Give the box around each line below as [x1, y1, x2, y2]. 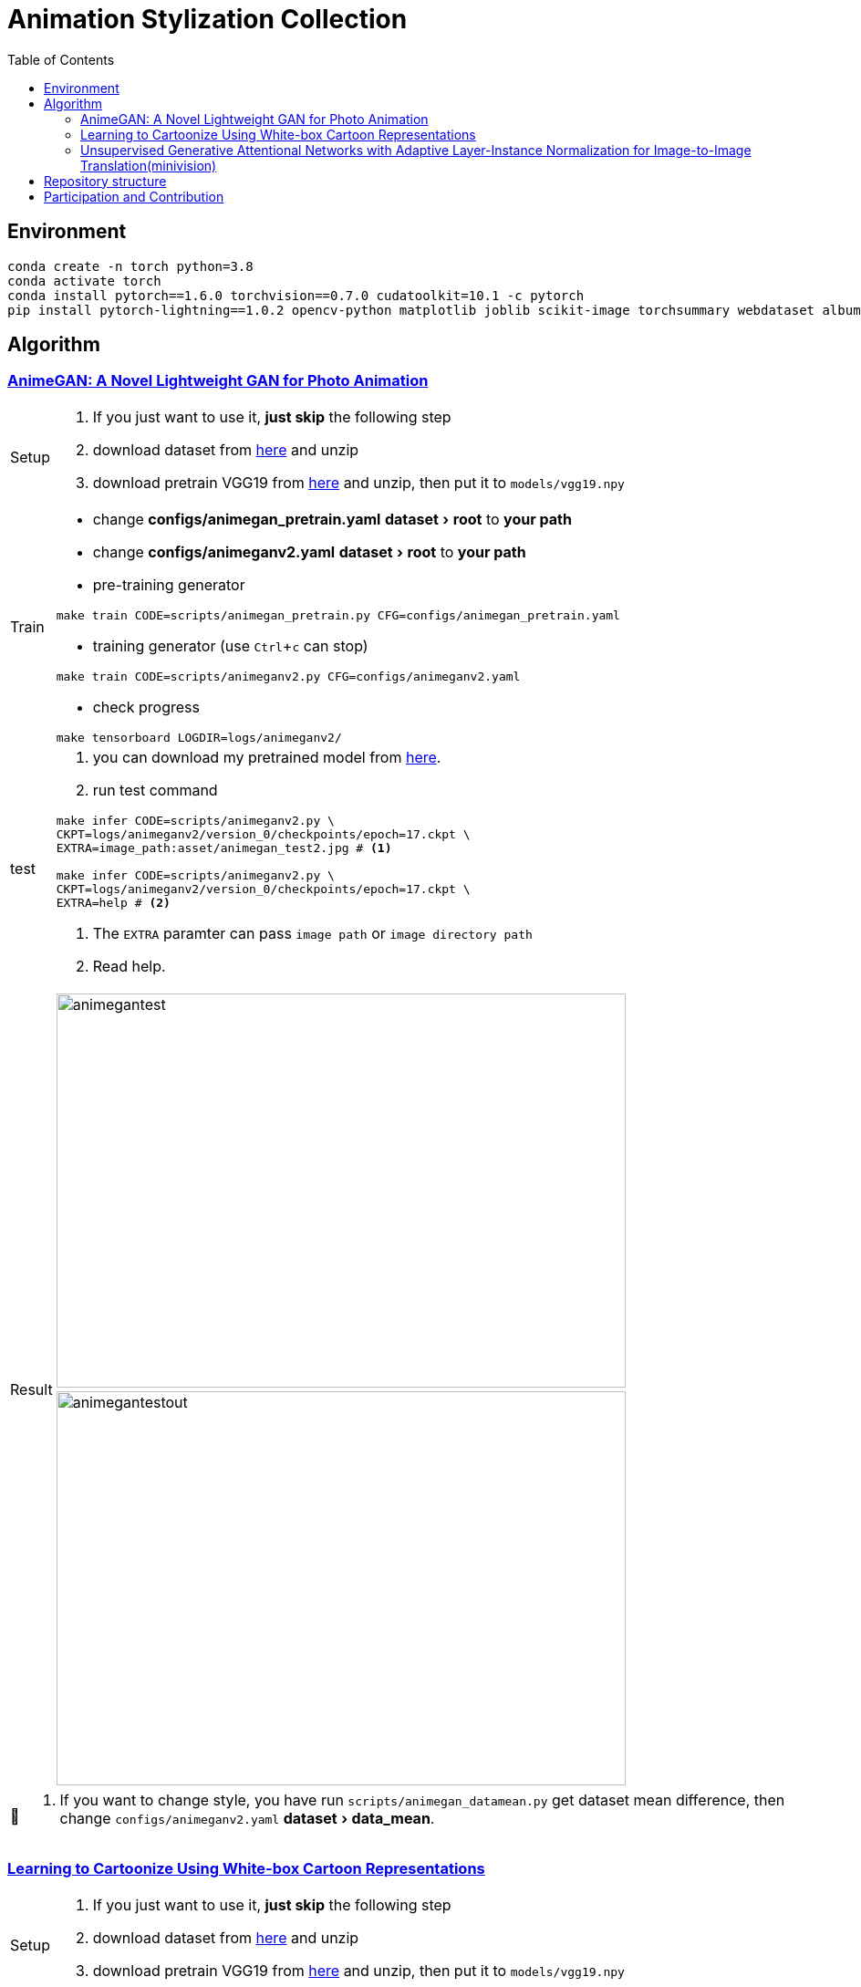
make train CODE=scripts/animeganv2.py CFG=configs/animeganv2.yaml [56, 669, 521, 683]
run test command [92, 780, 218, 799]
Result [10, 1379, 53, 1399]
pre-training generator [92, 575, 245, 594]
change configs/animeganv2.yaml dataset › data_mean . [59, 1808, 435, 1827]
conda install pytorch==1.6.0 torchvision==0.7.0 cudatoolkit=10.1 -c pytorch [7, 287, 585, 303]
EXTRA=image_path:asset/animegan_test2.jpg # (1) [56, 840, 392, 855]
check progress [92, 697, 200, 716]
